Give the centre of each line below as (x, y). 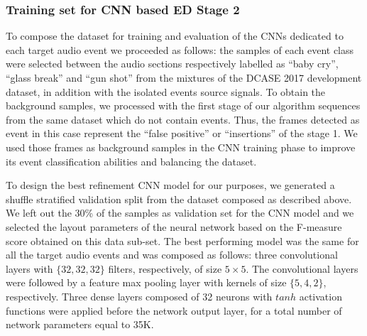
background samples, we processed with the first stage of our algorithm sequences (183, 105)
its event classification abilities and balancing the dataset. (131, 161)
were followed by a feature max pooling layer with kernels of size (146, 282)
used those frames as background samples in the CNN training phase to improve (181, 147)
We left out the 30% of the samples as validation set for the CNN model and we (180, 213)
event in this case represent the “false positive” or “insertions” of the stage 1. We (182, 133)
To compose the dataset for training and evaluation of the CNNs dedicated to (175, 36)
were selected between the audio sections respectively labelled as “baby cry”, (172, 64)
